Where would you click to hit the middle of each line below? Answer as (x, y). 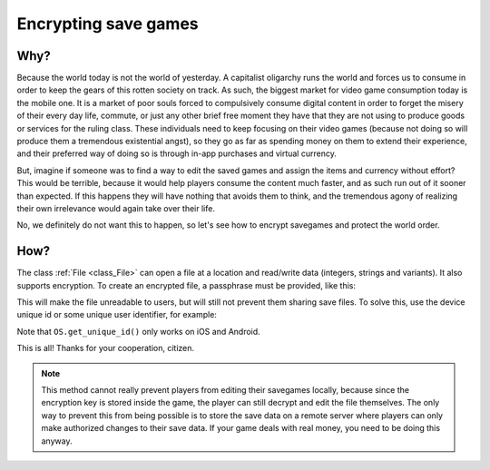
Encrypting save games (108, 24)
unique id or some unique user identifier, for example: (117, 315)
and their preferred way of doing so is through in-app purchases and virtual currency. (177, 153)
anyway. (57, 441)
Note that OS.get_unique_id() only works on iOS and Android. (138, 331)
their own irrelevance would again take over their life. (116, 208)
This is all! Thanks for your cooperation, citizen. (106, 348)
